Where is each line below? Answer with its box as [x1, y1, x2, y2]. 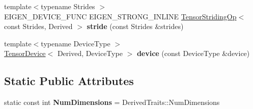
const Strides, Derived [4, 21, 73, 32]
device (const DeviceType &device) [136, 48, 250, 59]
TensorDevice [4, 48, 46, 59]
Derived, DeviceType [57, 48, 123, 59]
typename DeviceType [41, 38, 110, 48]
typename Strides [41, 1, 95, 11]
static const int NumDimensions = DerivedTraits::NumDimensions [4, 97, 220, 107]
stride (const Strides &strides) [87, 21, 184, 32]
